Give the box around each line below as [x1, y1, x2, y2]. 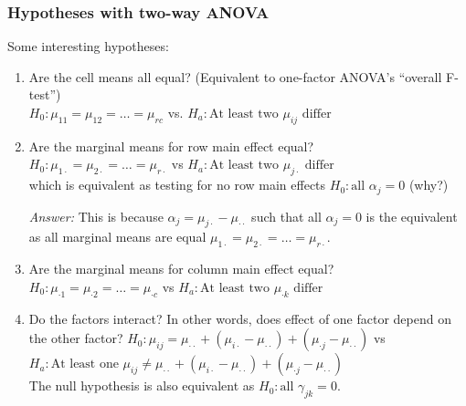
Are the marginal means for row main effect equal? [28, 136, 314, 155]
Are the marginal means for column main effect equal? [28, 259, 334, 278]
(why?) [408, 175, 449, 194]
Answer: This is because [28, 206, 164, 225]
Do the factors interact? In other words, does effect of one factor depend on [28, 308, 451, 328]
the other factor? [28, 328, 123, 348]
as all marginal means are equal [28, 227, 207, 246]
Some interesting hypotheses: [7, 36, 169, 56]
